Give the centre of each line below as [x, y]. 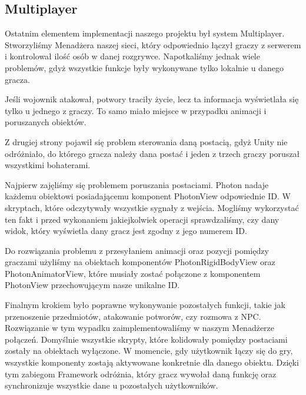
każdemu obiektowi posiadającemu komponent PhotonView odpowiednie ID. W [148, 196]
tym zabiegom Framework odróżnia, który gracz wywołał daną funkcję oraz [141, 374]
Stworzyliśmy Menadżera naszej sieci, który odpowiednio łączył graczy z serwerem [153, 44]
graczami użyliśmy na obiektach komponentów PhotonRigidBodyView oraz [140, 262]
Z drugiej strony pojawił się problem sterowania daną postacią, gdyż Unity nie [146, 141]
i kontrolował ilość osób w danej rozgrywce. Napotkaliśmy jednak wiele [132, 56]
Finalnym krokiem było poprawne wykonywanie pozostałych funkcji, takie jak [145, 305]
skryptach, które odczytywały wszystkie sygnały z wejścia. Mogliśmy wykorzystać [152, 207]
